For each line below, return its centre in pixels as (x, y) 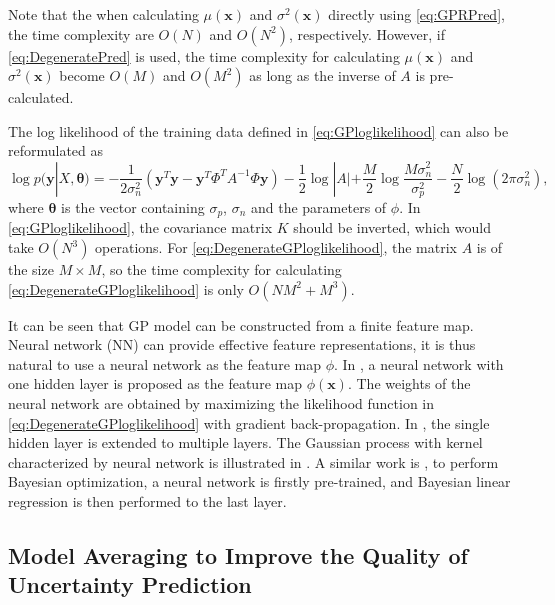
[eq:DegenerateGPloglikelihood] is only (126, 288)
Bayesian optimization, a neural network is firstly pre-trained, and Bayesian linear (259, 481)
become (82, 75)
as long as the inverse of (322, 75)
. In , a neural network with (419, 363)
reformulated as (56, 150)
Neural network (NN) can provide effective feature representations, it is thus (242, 344)
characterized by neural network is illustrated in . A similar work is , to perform (253, 461)
